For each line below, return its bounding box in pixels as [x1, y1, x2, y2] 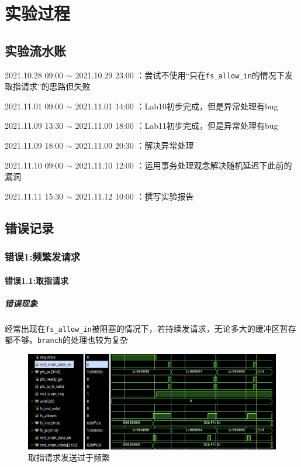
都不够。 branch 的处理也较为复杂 [5, 334, 128, 346]
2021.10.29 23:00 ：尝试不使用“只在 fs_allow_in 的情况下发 [75, 68, 293, 81]
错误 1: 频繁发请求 [5, 249, 81, 264]
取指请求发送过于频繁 [28, 451, 110, 463]
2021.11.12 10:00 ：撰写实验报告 [75, 190, 194, 202]
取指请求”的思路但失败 [5, 80, 91, 92]
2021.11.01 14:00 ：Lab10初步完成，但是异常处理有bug [75, 99, 278, 112]
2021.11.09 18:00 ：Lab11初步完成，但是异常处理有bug [75, 119, 278, 132]
